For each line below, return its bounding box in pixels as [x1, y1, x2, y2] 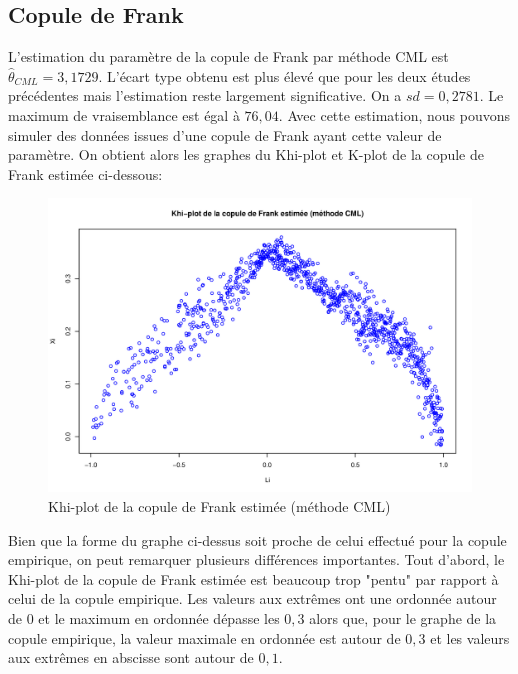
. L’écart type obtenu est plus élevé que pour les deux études [98, 65, 471, 86]
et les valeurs [430, 627, 510, 648]
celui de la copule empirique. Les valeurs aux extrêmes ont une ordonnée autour [8, 588, 497, 609]
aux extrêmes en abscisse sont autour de [8, 647, 254, 668]
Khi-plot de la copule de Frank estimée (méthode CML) [48, 495, 391, 516]
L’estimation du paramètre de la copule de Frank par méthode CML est [8, 46, 449, 67]
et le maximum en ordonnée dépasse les [38, 607, 280, 628]
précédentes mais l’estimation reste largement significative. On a [8, 85, 402, 106]
